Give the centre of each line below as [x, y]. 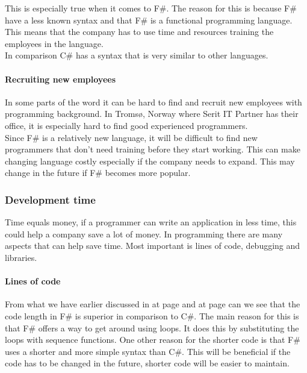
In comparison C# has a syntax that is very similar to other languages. [137, 55]
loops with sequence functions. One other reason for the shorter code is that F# [153, 340]
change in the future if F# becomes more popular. [98, 173]
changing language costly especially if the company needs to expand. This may [150, 161]
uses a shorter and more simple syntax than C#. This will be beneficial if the [148, 351]
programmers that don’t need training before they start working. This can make [153, 149]
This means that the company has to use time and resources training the [139, 32]
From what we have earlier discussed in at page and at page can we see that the [153, 304]
